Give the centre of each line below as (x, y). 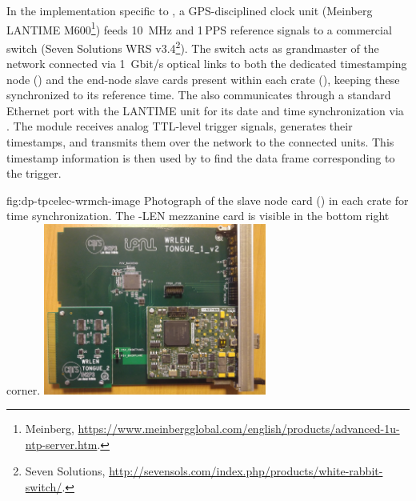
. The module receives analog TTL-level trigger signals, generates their (180, 126)
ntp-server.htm (61, 444)
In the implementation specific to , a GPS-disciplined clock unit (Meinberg (190, 10)
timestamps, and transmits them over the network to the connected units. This (200, 142)
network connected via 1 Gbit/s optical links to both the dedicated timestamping (207, 64)
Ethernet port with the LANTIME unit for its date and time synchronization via (205, 110)
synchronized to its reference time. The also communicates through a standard (199, 95)
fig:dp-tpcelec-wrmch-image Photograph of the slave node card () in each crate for (208, 200)
